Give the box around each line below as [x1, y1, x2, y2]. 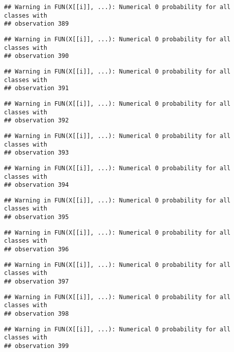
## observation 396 [4, 246, 69, 253]
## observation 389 [4, 20, 69, 28]
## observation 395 [4, 214, 69, 221]
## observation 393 [4, 149, 69, 157]
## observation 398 [4, 310, 69, 318]
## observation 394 [4, 181, 69, 189]
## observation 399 [4, 342, 69, 349]
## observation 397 [4, 278, 69, 286]
